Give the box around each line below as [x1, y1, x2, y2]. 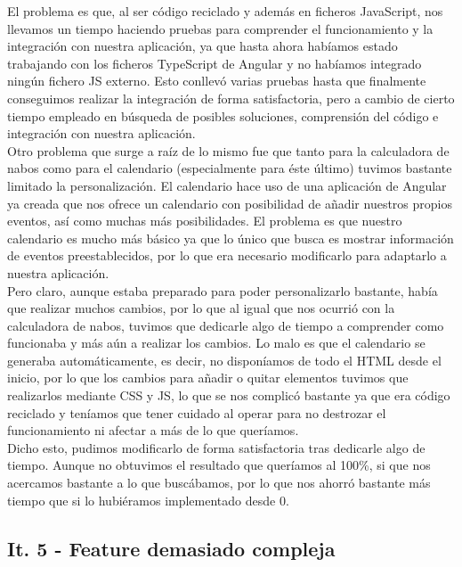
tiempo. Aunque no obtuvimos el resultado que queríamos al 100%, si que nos [7, 456, 431, 474]
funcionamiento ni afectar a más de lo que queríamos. [7, 421, 299, 440]
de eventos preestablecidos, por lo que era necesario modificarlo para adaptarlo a [7, 246, 447, 265]
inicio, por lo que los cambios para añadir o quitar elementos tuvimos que [7, 368, 409, 387]
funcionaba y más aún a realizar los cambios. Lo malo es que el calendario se [7, 333, 426, 352]
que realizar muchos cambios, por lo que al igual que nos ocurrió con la [7, 299, 395, 317]
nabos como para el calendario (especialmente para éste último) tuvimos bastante [7, 159, 452, 177]
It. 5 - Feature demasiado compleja [7, 534, 336, 562]
